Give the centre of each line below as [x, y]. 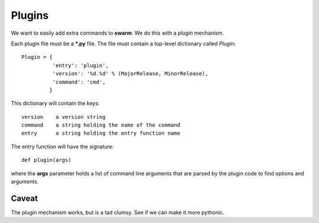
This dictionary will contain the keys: [55, 104]
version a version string [64, 117]
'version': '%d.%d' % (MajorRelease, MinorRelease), [130, 74]
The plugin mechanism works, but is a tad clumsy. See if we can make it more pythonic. [118, 212]
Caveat [25, 198]
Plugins [30, 15]
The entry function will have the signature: [62, 147]
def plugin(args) [46, 160]
